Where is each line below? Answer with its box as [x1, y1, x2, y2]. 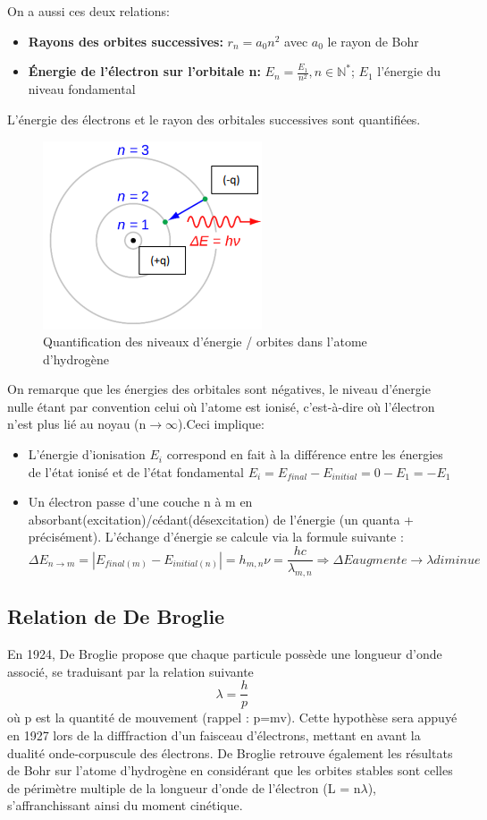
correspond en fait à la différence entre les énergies [166, 445, 443, 464]
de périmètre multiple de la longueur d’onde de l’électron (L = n [7, 778, 361, 797]
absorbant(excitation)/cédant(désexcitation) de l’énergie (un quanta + [28, 509, 414, 528]
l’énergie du [377, 62, 441, 81]
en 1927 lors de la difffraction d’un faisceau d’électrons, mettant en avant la [7, 725, 421, 744]
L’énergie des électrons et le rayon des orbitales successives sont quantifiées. [7, 109, 421, 128]
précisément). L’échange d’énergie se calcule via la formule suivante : [28, 527, 404, 546]
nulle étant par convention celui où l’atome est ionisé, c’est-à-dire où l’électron [7, 397, 435, 415]
